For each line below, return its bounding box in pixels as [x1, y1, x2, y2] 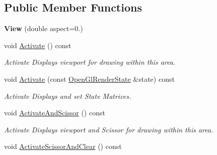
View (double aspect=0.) [4, 23, 83, 34]
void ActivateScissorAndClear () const [4, 141, 122, 151]
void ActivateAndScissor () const [4, 107, 105, 118]
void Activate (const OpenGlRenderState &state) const [4, 73, 175, 84]
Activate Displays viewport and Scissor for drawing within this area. [4, 124, 213, 134]
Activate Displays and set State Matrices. [4, 90, 131, 101]
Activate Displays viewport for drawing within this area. [4, 57, 176, 67]
